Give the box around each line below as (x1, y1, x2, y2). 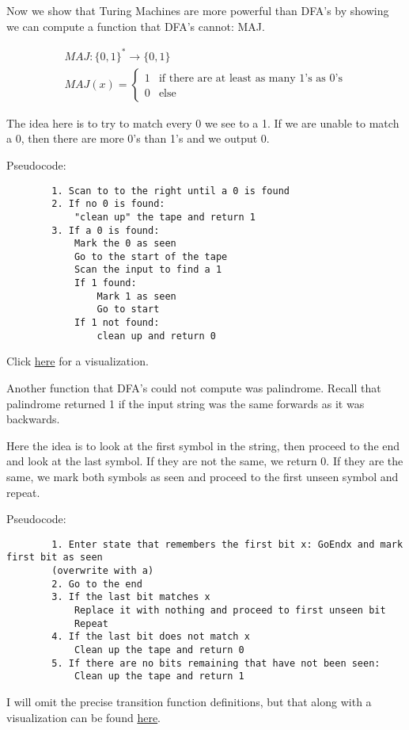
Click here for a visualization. (6, 353, 149, 369)
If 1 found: (74, 277, 137, 289)
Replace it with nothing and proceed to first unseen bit (74, 605, 386, 617)
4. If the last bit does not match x (51, 631, 250, 643)
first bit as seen (6, 552, 103, 564)
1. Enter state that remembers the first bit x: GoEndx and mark (51, 538, 403, 550)
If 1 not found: (74, 317, 160, 329)
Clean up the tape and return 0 (74, 644, 244, 655)
